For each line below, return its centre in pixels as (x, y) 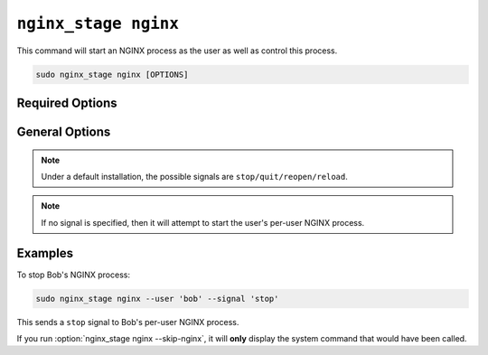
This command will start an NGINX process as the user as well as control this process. (177, 51)
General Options (64, 131)
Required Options (67, 103)
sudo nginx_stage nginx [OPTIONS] (112, 74)
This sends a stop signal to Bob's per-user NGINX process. (128, 322)
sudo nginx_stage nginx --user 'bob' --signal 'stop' (157, 299)
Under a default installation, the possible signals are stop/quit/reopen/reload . (194, 176)
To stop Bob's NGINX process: (74, 275)
